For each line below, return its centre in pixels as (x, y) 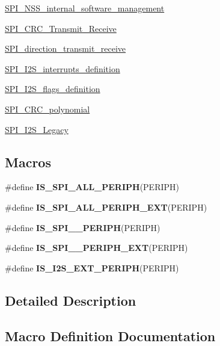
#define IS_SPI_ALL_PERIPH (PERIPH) (92, 187)
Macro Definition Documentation (110, 335)
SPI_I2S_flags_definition (53, 89)
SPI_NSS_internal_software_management (85, 8)
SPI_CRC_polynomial (47, 109)
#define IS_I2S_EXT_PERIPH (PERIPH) (92, 267)
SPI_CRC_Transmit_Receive (61, 28)
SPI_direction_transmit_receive (66, 48)
